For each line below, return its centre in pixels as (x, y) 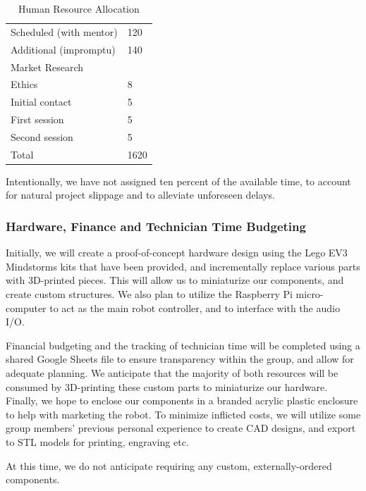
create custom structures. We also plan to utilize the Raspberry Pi (149, 294)
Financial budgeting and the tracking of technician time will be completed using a (183, 345)
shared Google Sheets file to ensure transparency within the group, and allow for (180, 359)
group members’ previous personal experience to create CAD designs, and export (181, 428)
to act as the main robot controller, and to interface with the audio (195, 307)
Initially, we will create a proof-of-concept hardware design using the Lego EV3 (177, 253)
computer (26, 307)
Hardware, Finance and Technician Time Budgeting (156, 226)
